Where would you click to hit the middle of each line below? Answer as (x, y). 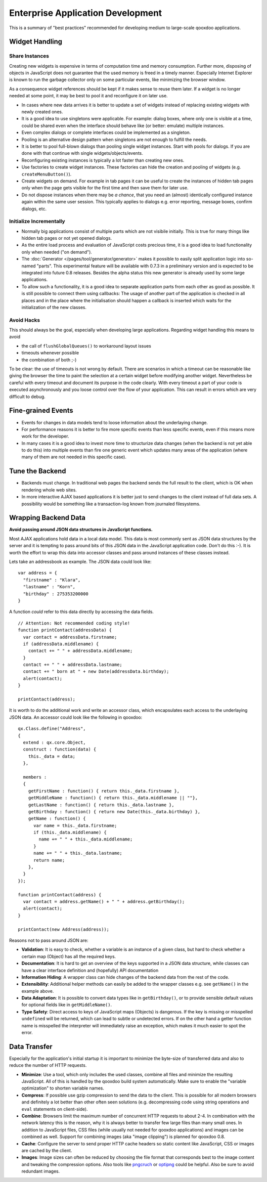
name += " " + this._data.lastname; (78, 853)
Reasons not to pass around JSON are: (49, 940)
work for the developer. (45, 436)
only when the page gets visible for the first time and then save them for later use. (105, 188)
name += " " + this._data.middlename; (86, 839)
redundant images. (41, 1171)
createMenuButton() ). (46, 174)
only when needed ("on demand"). (57, 252)
